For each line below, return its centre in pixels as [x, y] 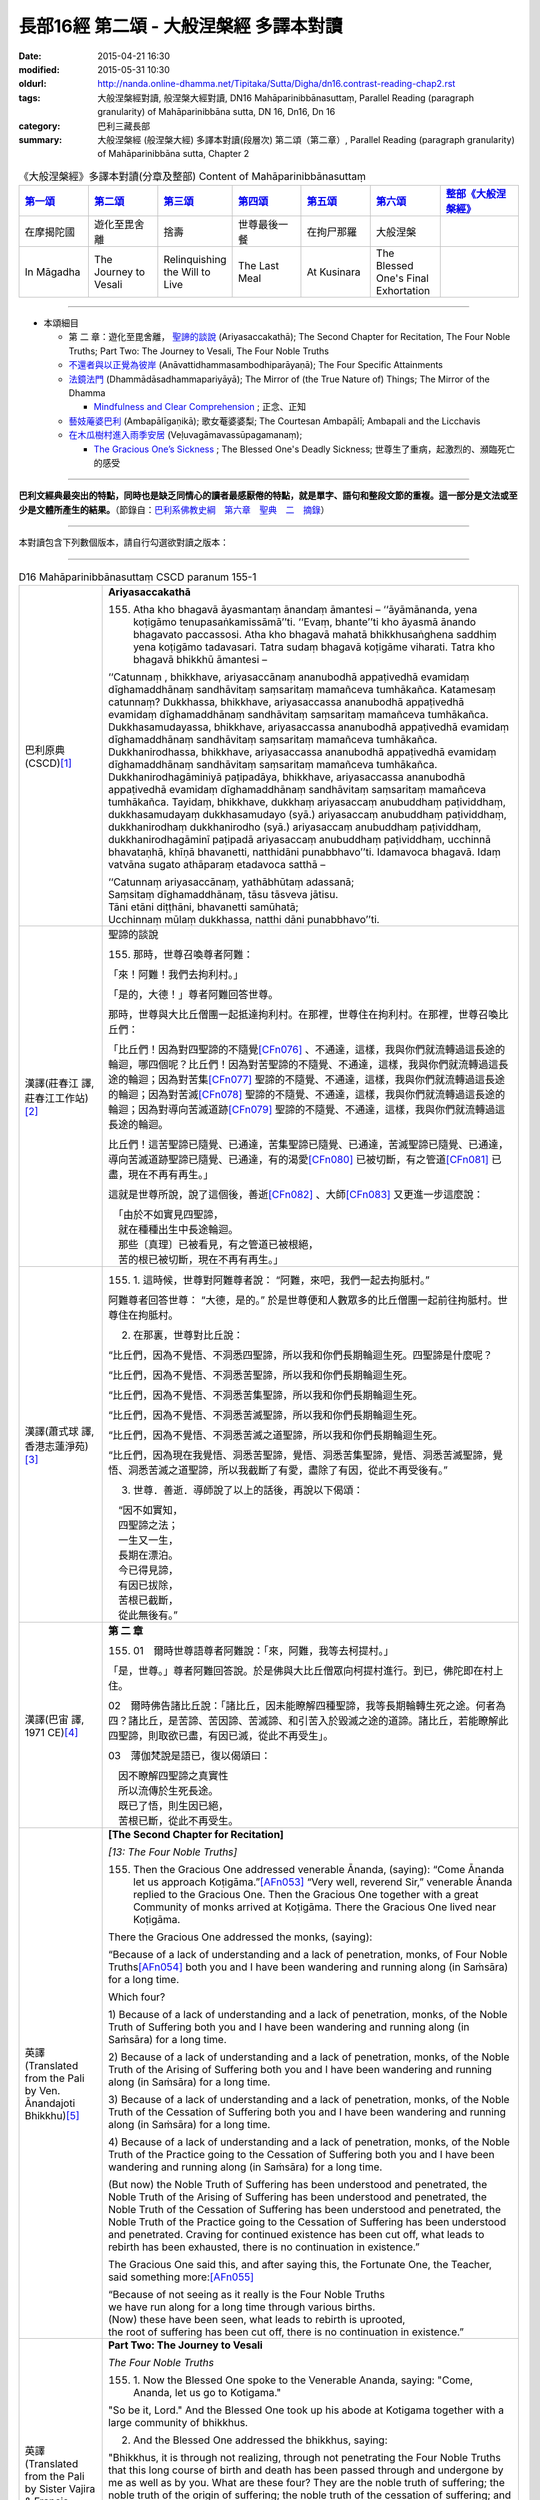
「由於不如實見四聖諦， [171, 1214]
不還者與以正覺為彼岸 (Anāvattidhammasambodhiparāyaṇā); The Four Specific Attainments [256, 365]
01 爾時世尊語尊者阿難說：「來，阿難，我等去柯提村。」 [263, 1650]
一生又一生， [148, 1540]
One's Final [402, 278]
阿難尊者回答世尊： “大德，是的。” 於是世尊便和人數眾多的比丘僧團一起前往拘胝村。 [303, 1300]
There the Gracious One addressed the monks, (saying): [240, 1937]
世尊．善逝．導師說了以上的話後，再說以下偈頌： [248, 1490]
